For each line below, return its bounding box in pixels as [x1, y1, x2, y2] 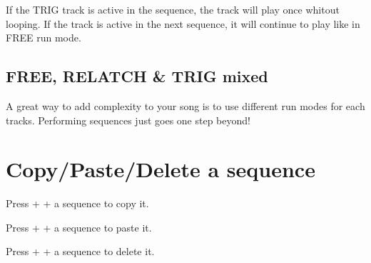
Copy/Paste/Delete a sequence [6, 154, 315, 184]
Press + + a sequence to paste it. [6, 219, 152, 234]
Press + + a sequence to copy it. [6, 196, 149, 211]
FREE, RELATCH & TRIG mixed [6, 65, 268, 87]
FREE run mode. [6, 30, 81, 45]
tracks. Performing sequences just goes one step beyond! [6, 112, 250, 127]
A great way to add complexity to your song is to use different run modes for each [6, 98, 365, 113]
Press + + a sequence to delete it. [6, 244, 155, 259]
